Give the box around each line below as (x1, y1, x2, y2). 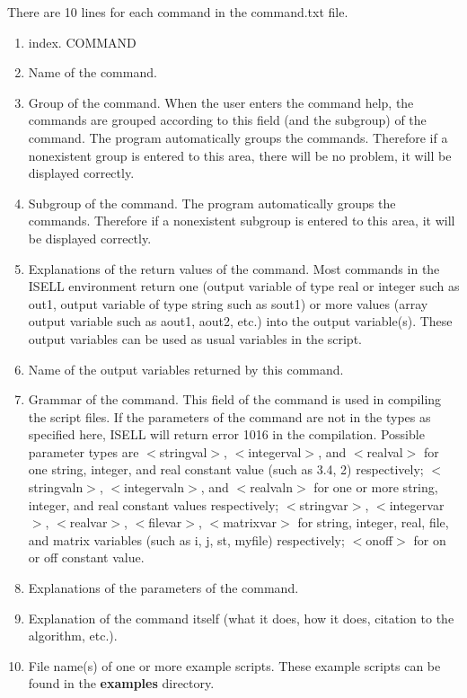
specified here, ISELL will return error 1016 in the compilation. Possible (28, 425, 425, 444)
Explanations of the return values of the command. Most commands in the (28, 259, 440, 278)
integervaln (124, 478, 185, 497)
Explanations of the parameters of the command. (28, 579, 299, 597)
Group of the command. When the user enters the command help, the (28, 93, 414, 111)
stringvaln (28, 478, 84, 497)
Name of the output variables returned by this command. (28, 359, 344, 378)
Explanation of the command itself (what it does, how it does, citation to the (28, 608, 454, 627)
